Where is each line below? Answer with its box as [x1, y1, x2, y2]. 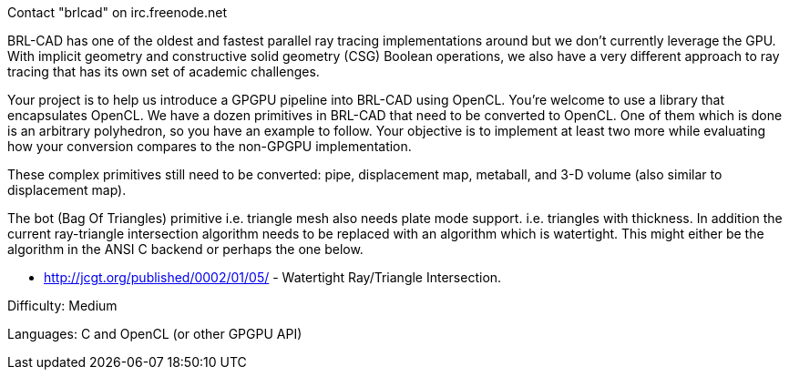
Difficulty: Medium [7, 298, 118, 313]
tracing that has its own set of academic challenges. [7, 64, 320, 79]
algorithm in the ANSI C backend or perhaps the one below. [7, 241, 364, 257]
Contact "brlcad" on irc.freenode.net [7, 5, 227, 20]
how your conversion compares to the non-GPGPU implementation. [7, 138, 412, 154]
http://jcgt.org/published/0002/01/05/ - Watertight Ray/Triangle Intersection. [44, 270, 502, 285]
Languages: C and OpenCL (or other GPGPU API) [7, 326, 302, 341]
